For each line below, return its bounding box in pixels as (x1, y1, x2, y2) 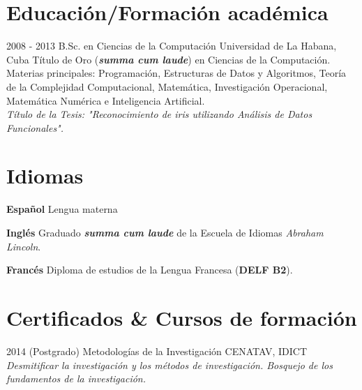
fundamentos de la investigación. (6, 371, 146, 386)
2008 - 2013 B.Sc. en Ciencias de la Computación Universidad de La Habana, (6, 38, 337, 53)
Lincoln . (6, 239, 41, 253)
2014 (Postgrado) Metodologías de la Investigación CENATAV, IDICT (6, 343, 307, 358)
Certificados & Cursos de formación (6, 303, 357, 331)
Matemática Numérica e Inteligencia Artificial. (6, 93, 205, 107)
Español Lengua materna (6, 202, 118, 216)
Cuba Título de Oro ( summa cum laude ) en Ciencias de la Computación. (6, 52, 331, 66)
